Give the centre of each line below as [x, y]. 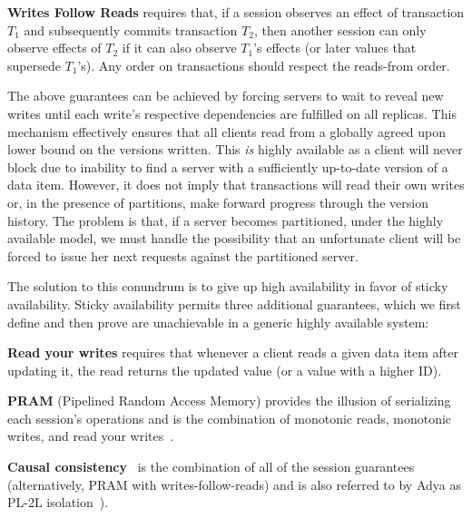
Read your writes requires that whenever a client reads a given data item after [233, 352]
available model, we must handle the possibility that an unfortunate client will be [234, 238]
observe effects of [54, 48]
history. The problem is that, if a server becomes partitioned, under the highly [226, 220]
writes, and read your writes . [91, 436]
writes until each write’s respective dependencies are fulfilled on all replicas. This [232, 113]
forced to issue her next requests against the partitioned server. [183, 255]
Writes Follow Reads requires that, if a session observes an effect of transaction [236, 12]
